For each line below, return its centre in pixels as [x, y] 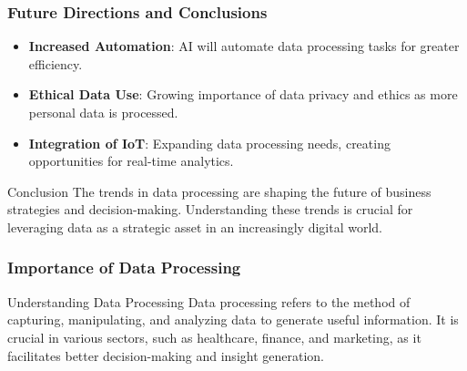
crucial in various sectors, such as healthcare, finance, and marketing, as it [214, 337]
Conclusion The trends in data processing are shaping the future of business [219, 191]
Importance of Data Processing [124, 268]
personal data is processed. [103, 112]
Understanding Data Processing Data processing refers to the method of [209, 301]
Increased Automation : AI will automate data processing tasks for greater [244, 46]
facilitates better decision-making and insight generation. [166, 355]
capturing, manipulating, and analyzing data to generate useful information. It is [233, 319]
